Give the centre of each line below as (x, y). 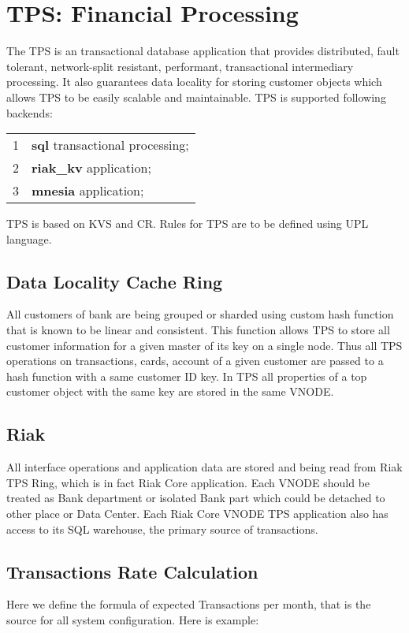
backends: (30, 112)
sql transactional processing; (110, 145)
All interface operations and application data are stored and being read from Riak (204, 467)
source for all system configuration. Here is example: (133, 620)
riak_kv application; (91, 168)
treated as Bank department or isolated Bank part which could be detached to (196, 498)
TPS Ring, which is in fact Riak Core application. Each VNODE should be (188, 482)
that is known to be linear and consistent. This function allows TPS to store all (198, 330)
